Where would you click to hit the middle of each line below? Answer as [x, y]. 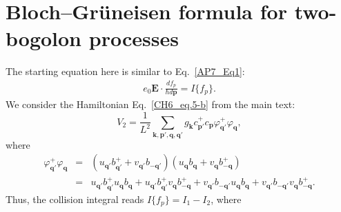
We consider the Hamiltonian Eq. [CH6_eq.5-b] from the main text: [150, 104]
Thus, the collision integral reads [75, 199]
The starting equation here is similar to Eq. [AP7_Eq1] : [125, 71]
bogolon [44, 38]
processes [134, 38]
